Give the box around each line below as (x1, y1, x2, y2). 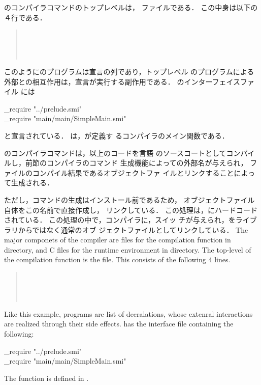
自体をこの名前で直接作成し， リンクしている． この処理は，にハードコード (4, 204, 257, 215)
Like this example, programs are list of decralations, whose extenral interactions (4, 308, 253, 319)
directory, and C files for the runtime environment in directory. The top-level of (4, 244, 251, 255)
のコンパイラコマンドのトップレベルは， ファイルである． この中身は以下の (4, 2, 258, 12)
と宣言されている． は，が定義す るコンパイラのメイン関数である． (4, 130, 229, 141)
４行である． (4, 12, 47, 22)
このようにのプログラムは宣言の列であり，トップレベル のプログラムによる (4, 66, 254, 76)
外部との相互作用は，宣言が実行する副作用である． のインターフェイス (4, 76, 241, 87)
